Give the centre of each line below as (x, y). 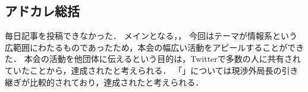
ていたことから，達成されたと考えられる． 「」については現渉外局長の (143, 70)
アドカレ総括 (42, 11)
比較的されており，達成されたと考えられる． (117, 82)
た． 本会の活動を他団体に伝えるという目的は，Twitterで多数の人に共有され (153, 59)
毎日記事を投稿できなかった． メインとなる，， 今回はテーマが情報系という (151, 36)
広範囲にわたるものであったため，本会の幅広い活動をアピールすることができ (155, 47)
